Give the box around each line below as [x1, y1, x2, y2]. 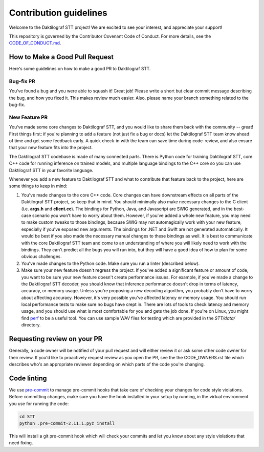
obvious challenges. [21, 254, 62, 259]
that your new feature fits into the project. [9, 145, 93, 151]
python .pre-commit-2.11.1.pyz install [19, 420, 115, 426]
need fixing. [9, 440, 33, 446]
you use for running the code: [9, 401, 69, 407]
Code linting [9, 374, 47, 382]
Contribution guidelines [9, 7, 108, 18]
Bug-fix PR [9, 78, 35, 85]
